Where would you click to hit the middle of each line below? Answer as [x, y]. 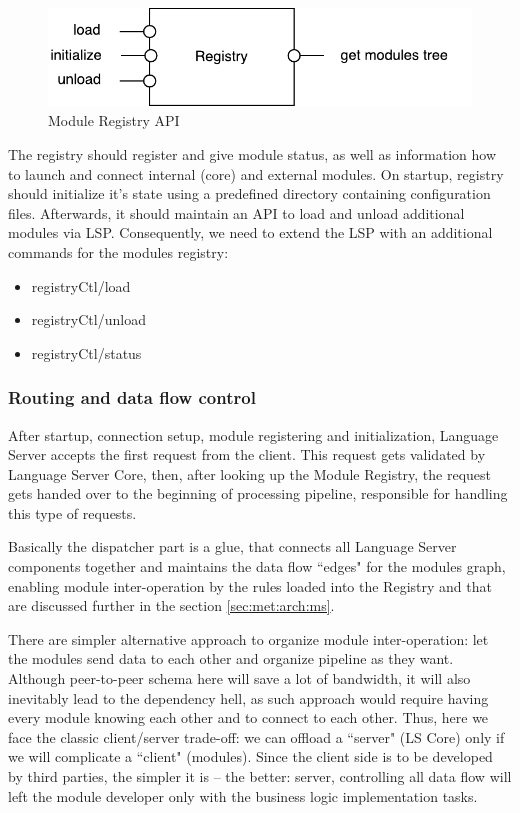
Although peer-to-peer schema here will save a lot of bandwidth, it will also [239, 678]
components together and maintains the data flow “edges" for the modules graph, [257, 566]
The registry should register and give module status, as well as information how [252, 153]
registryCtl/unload [88, 319]
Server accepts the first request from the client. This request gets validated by [247, 454]
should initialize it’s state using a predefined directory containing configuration [249, 193]
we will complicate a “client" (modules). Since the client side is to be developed [250, 756]
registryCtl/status [86, 352]
